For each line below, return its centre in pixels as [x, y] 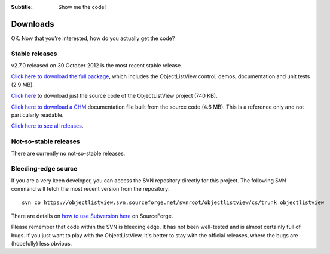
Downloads [33, 24]
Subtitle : [22, 7]
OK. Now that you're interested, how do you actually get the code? [93, 38]
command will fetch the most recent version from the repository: [90, 189]
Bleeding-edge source [44, 169]
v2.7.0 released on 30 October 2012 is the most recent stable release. [97, 66]
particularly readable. [37, 115]
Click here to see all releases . [47, 126]
